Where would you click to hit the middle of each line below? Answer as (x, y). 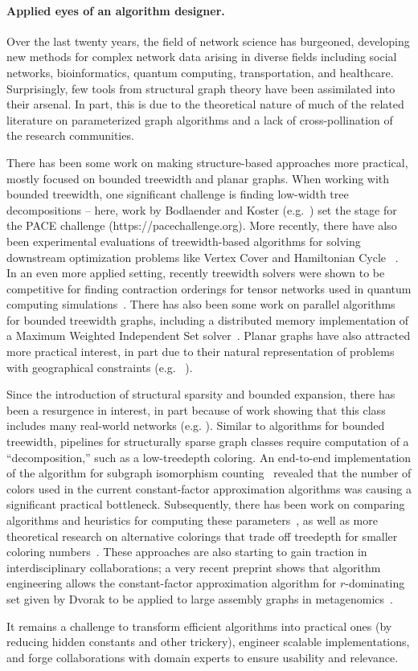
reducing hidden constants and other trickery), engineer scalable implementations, (208, 642)
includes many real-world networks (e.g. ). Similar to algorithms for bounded (196, 426)
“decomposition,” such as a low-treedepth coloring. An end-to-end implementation (209, 457)
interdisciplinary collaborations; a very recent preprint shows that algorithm (194, 567)
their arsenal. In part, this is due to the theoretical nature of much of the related (205, 104)
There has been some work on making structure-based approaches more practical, (207, 162)
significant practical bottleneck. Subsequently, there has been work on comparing (206, 504)
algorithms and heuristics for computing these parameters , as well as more (192, 520)
